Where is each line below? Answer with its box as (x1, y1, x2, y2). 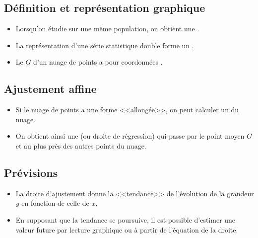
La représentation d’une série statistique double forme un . (15, 40, 194, 50)
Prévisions (4, 164, 58, 180)
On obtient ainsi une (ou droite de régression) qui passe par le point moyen (15, 131, 245, 141)
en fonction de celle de (21, 198, 89, 208)
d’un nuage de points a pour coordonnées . (33, 57, 163, 67)
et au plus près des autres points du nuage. (15, 140, 146, 151)
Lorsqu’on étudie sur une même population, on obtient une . (15, 23, 199, 34)
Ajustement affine (4, 81, 97, 96)
